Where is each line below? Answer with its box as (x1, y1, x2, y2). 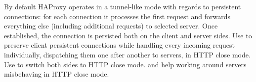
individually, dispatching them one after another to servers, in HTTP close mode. (4, 49, 251, 59)
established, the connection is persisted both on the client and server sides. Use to (4, 30, 252, 40)
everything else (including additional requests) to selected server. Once (4, 21, 218, 31)
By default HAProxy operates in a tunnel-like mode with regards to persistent (4, 1, 241, 11)
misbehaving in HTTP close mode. (4, 69, 109, 79)
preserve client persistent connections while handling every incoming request (4, 40, 235, 50)
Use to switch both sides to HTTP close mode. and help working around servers (4, 59, 247, 69)
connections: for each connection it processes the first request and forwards (4, 11, 231, 21)
